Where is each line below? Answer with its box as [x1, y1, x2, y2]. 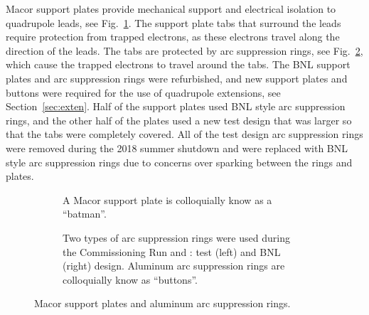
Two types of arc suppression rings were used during [63, 230, 290, 245]
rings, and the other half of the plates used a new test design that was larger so [6, 112, 352, 127]
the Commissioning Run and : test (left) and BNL [63, 244, 281, 259]
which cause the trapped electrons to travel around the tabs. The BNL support [6, 57, 351, 72]
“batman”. [63, 206, 107, 221]
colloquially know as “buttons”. [63, 272, 198, 287]
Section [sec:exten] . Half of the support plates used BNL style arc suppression [6, 99, 346, 114]
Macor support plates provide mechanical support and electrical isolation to [6, 1, 336, 16]
